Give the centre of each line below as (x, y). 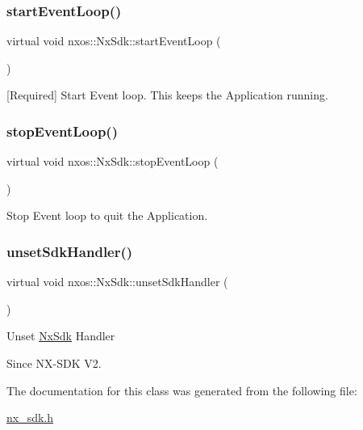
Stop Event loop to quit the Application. (107, 215)
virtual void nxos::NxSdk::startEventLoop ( (114, 41)
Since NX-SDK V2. (54, 363)
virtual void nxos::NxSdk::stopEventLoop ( (113, 161)
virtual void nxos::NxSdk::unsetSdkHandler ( (117, 282)
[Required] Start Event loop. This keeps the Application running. (167, 95)
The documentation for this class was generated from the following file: (182, 390)
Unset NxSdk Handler (61, 336)
